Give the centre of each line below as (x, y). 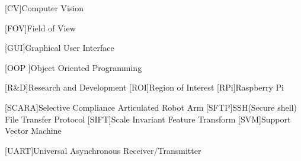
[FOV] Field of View (40, 28)
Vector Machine (33, 131)
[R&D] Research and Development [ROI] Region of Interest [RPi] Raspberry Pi (144, 87)
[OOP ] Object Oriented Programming (73, 67)
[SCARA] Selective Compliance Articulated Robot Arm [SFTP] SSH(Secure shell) (151, 107)
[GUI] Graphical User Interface (60, 48)
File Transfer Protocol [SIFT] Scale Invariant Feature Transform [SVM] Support (148, 119)
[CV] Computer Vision (44, 8)
